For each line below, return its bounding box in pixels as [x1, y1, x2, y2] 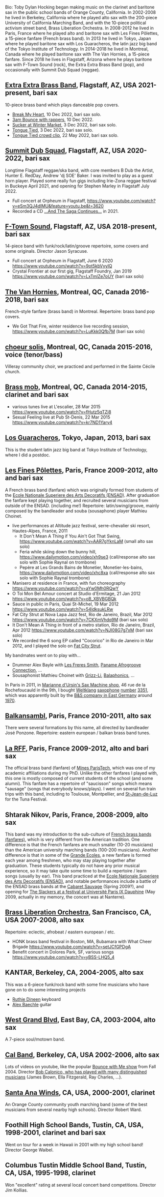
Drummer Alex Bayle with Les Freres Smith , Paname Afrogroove [12, 661, 141, 668]
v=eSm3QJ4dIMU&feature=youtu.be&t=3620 [12, 203, 104, 209]
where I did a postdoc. [5, 452, 50, 458]
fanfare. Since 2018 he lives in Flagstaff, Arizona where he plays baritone [5, 57, 152, 62]
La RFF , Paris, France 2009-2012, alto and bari [5, 744, 149, 752]
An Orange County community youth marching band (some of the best [5, 1102, 148, 1107]
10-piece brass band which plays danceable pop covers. [5, 102, 119, 108]
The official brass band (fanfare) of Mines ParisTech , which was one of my [5, 765, 156, 771]
